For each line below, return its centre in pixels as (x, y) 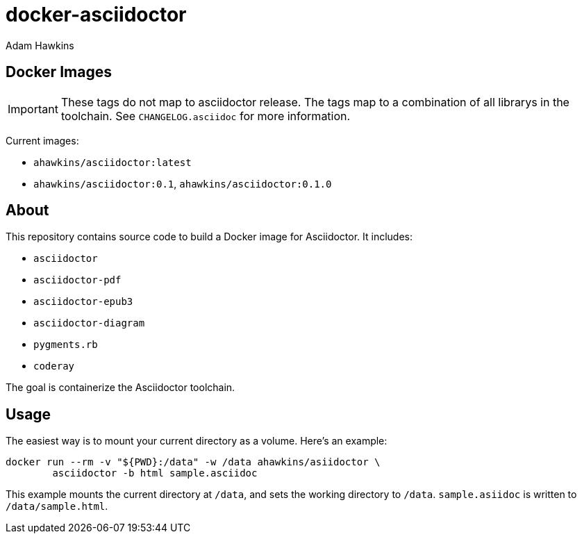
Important (33, 109)
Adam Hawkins (40, 45)
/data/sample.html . (57, 506)
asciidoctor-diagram (89, 323)
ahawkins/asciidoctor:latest (113, 162)
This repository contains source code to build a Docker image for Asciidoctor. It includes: (209, 237)
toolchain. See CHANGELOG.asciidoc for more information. (206, 116)
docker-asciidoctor (96, 15)
